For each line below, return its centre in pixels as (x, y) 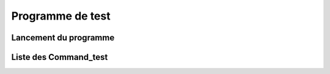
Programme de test (61, 16)
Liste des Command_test (60, 57)
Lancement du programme (63, 38)
